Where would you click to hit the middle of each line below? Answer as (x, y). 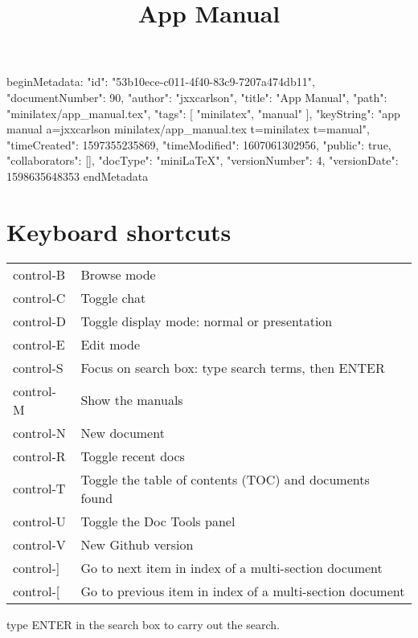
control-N (39, 432)
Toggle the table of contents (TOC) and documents (225, 479)
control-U (39, 521)
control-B (39, 274)
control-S (38, 367)
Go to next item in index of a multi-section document (232, 567)
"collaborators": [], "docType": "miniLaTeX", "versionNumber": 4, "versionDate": (203, 160)
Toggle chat (113, 297)
